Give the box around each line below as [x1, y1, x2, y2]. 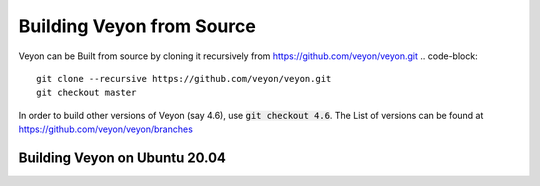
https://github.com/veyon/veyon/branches [18, 123, 194, 135]
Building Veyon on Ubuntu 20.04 [18, 149, 227, 166]
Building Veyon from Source [18, 15, 257, 37]
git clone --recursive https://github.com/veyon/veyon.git [36, 73, 332, 84]
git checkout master [36, 87, 137, 99]
